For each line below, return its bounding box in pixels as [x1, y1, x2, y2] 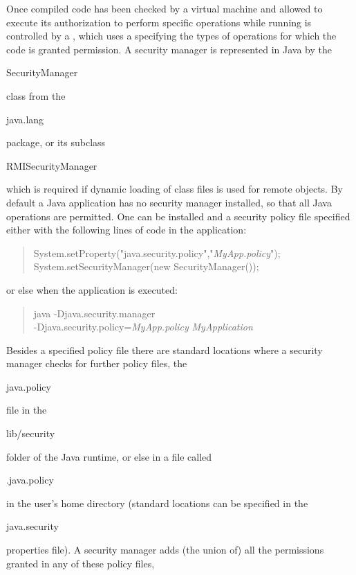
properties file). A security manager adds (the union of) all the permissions [6, 542, 324, 557]
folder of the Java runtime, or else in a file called [6, 449, 212, 463]
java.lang [6, 112, 44, 126]
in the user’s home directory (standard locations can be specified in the [6, 495, 308, 510]
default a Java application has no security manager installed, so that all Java [6, 195, 332, 209]
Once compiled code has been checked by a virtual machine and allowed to [6, 1, 323, 15]
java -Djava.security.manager [33, 306, 156, 320]
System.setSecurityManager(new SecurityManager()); [33, 259, 259, 274]
